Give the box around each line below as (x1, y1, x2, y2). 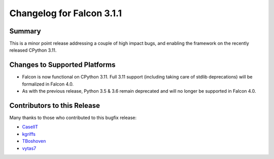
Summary (9, 27, 41, 35)
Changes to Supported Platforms (9, 61, 116, 69)
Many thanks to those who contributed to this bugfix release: (9, 114, 137, 121)
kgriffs (22, 131, 36, 137)
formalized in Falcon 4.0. (22, 81, 74, 87)
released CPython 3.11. (9, 47, 57, 53)
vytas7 (22, 145, 37, 151)
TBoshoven (22, 138, 46, 144)
